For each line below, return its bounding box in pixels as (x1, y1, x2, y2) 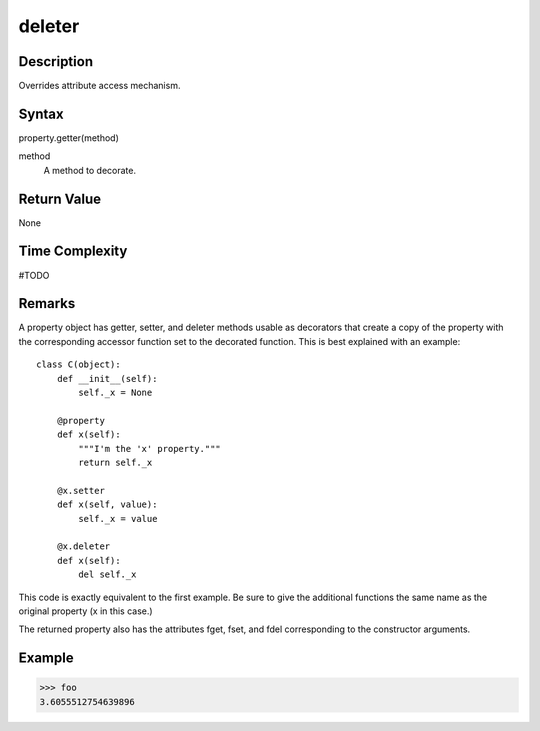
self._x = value (78, 513, 158, 524)
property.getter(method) (18, 131, 120, 144)
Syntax (18, 105, 64, 122)
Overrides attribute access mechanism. (18, 80, 181, 92)
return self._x (78, 456, 153, 468)
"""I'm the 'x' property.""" (78, 443, 222, 454)
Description (18, 53, 94, 70)
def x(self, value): (56, 499, 158, 510)
